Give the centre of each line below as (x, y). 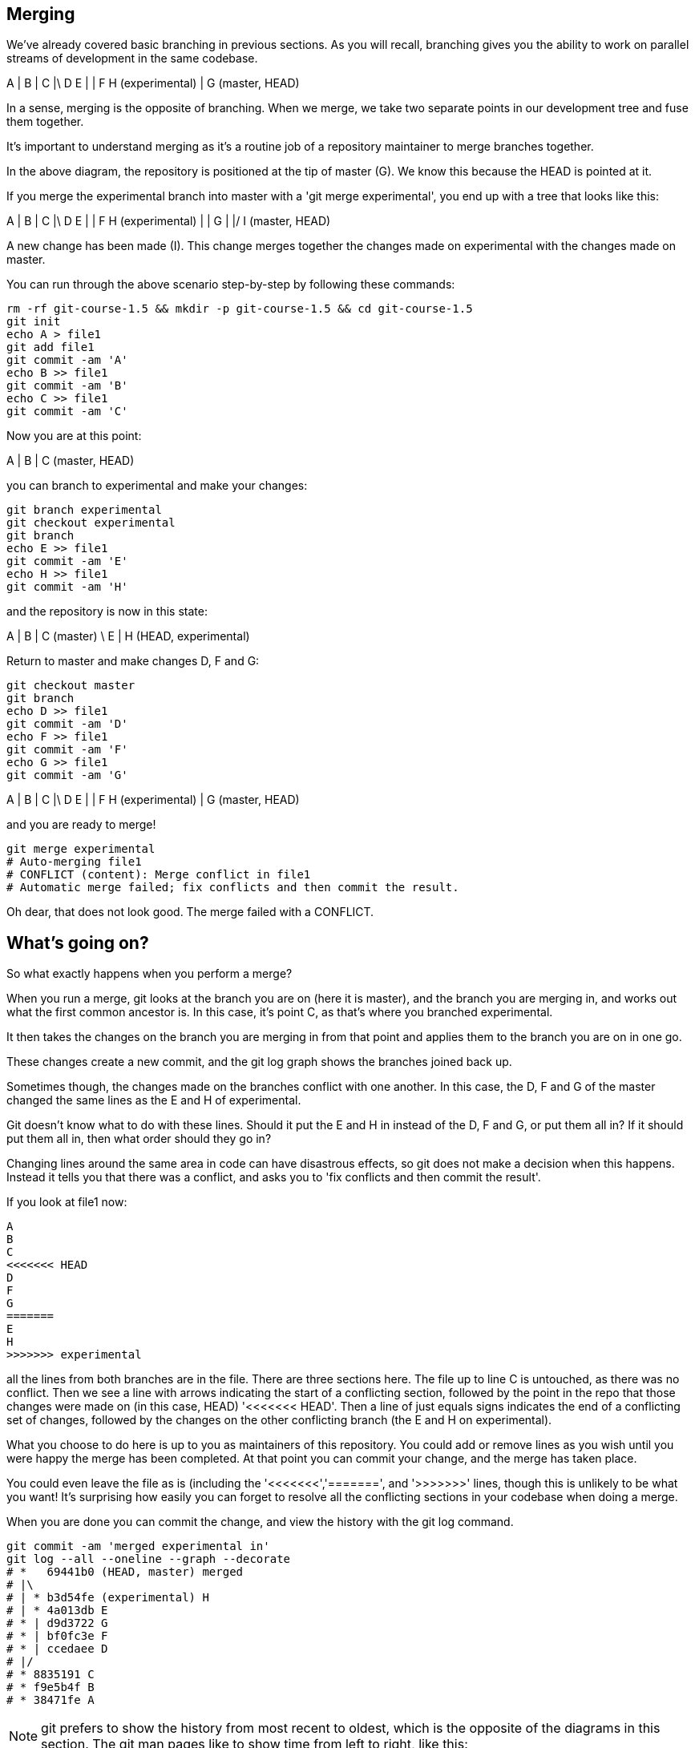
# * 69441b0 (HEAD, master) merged (125, 1572)
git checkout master (71, 686)
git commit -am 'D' (67, 724)
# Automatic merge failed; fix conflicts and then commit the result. (233, 888)
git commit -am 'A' (67, 360)
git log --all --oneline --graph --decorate (149, 1559)
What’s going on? (78, 943)
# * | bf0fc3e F (57, 1636)
